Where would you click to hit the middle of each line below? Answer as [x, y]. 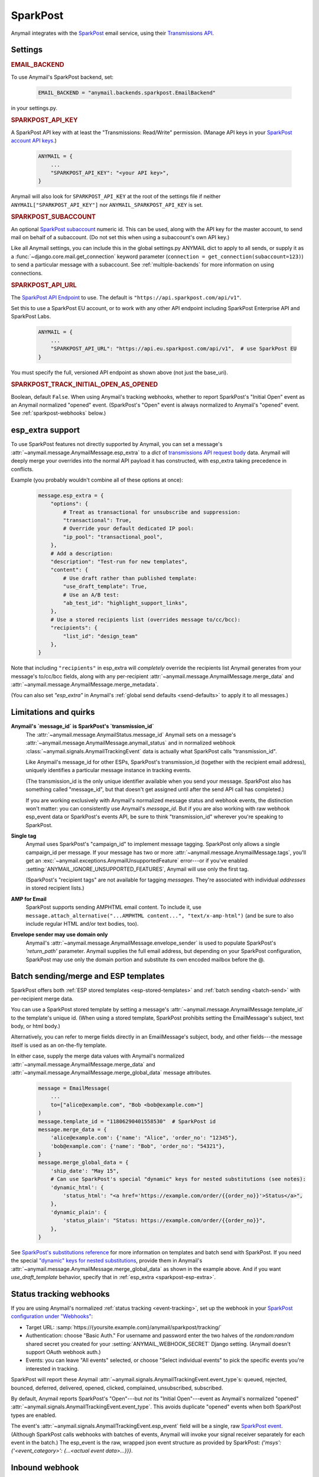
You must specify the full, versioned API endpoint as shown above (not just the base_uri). [120, 372]
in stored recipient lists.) [55, 888]
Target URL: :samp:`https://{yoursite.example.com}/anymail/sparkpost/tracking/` [124, 1327]
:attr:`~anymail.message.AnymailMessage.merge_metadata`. [85, 685]
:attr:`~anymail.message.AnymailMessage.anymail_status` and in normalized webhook [131, 743]
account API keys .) [34, 141]
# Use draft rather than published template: [130, 578]
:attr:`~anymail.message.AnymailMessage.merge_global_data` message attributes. [111, 1072]
